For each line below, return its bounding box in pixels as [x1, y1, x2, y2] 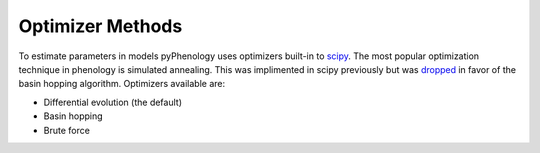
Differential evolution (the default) [43, 96, 182, 108]
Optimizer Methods [18, 15, 183, 37]
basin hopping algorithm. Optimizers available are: [18, 78, 225, 90]
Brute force [43, 124, 90, 136]
